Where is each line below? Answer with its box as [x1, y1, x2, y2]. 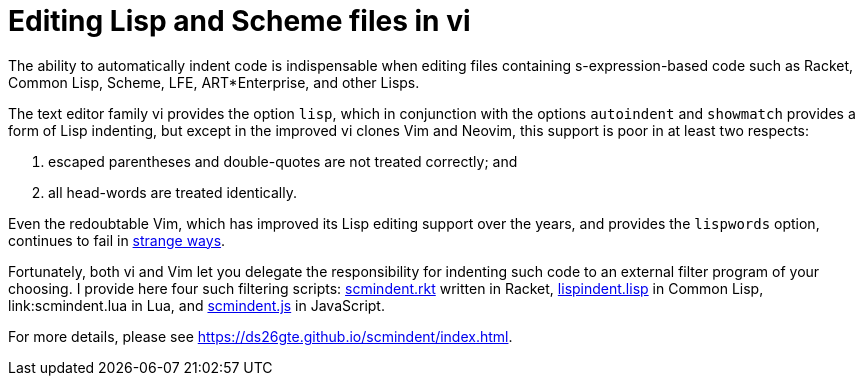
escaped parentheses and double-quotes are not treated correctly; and [48, 152, 518, 170]
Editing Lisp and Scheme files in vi [8, 4, 471, 38]
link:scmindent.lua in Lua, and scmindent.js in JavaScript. [8, 296, 385, 314]
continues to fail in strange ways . [8, 231, 226, 249]
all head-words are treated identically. [48, 183, 297, 201]
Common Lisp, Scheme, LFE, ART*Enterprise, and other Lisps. [8, 73, 420, 91]
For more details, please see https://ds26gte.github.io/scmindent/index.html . [8, 327, 513, 345]
